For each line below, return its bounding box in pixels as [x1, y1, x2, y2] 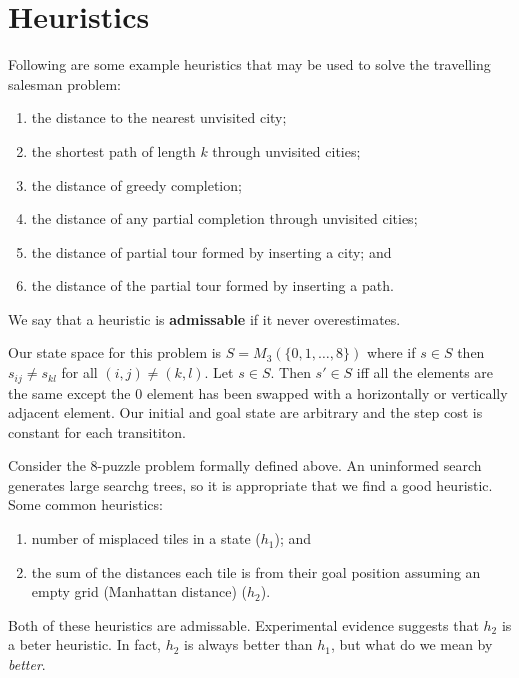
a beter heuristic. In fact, [8, 634, 161, 655]
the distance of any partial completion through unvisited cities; [31, 208, 418, 229]
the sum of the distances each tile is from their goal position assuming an [31, 561, 481, 582]
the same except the [8, 382, 131, 403]
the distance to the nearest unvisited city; [31, 107, 287, 128]
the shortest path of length [31, 140, 196, 161]
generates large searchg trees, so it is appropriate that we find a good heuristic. [8, 474, 493, 495]
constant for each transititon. [8, 421, 186, 442]
